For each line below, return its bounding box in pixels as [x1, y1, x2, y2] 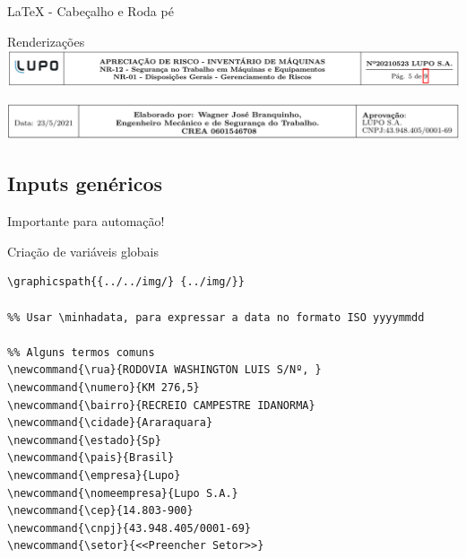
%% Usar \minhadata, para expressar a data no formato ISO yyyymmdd [7, 310, 425, 324]
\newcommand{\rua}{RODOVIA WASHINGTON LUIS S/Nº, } [7, 363, 322, 377]
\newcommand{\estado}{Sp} [7, 433, 161, 447]
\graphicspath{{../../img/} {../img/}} [7, 275, 245, 289]
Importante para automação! [7, 212, 165, 231]
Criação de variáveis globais [7, 241, 159, 260]
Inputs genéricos [7, 170, 162, 197]
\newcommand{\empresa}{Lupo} [7, 469, 181, 482]
